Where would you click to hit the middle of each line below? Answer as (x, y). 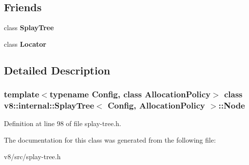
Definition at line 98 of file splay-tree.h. (63, 123)
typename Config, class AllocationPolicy (130, 94)
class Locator (25, 44)
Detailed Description (57, 70)
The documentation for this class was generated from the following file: (110, 139)
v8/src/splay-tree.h (32, 156)
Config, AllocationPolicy (156, 105)
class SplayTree (29, 27)
